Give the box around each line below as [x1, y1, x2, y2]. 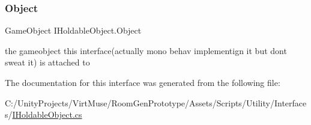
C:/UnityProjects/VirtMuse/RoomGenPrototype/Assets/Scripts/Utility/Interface [5, 96, 307, 109]
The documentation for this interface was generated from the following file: [5, 76, 280, 88]
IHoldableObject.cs [12, 108, 82, 121]
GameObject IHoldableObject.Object [5, 24, 142, 37]
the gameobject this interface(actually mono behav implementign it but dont [5, 44, 287, 56]
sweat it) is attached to [5, 56, 90, 69]
